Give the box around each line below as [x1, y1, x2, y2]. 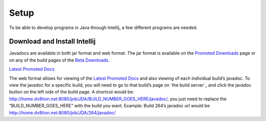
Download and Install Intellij [9, 37, 96, 46]
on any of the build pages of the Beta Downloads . [9, 57, 110, 63]
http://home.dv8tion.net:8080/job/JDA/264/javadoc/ [9, 110, 116, 116]
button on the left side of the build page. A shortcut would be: [9, 89, 134, 95]
